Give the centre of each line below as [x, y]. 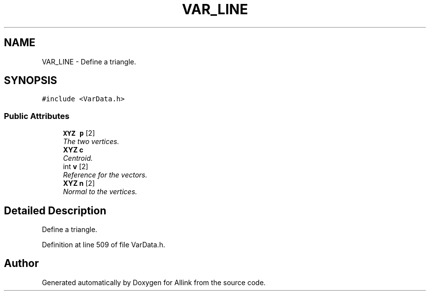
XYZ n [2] [79, 183]
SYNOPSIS [31, 81]
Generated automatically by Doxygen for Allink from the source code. [154, 282]
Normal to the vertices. [100, 192]
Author [21, 264]
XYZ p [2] [79, 133]
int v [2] [76, 167]
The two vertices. [91, 142]
